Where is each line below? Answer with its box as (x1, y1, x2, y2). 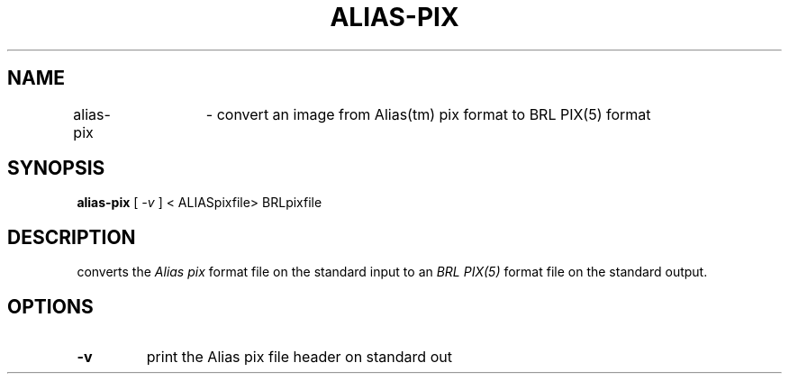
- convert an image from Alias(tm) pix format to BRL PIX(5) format (205, 104, 651, 123)
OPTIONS (7, 295, 94, 318)
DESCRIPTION (7, 225, 136, 249)
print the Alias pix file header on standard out (146, 348, 452, 367)
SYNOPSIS (7, 157, 105, 180)
